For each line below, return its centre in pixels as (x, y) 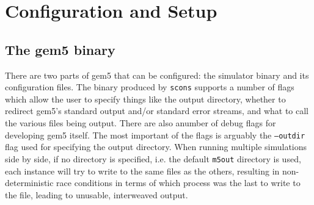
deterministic (29, 183)
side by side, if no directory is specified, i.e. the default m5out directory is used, (153, 158)
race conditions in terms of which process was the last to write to (178, 183)
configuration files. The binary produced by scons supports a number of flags (150, 87)
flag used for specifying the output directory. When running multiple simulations (156, 147)
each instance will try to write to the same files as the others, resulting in (142, 171)
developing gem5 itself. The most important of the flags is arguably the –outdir (155, 135)
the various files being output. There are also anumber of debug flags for (141, 123)
